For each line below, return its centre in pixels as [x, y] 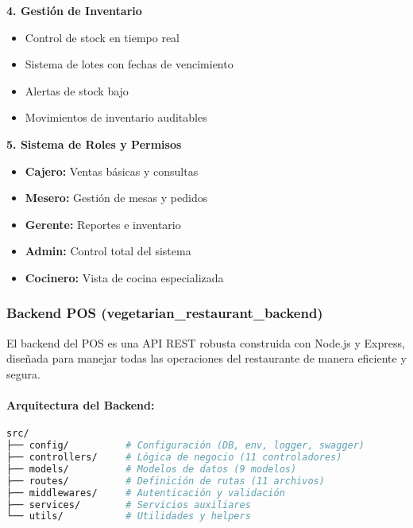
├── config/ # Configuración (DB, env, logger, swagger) [186, 446]
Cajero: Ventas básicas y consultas [112, 171]
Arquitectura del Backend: [81, 405]
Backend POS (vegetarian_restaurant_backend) [165, 313]
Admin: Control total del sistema [108, 251]
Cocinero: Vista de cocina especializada [124, 277]
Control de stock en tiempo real [102, 37]
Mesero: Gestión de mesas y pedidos [116, 198]
